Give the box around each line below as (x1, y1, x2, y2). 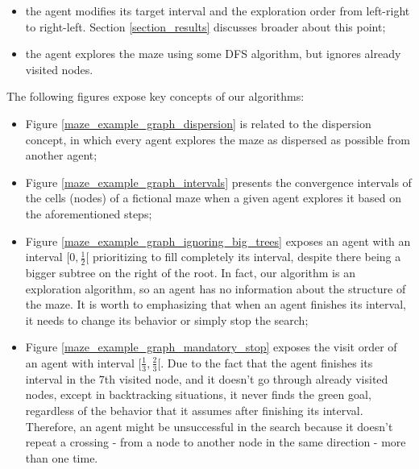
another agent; (25, 147, 97, 164)
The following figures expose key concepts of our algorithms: (6, 88, 305, 105)
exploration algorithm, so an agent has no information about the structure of (25, 280, 406, 297)
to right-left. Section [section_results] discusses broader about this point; (25, 18, 386, 35)
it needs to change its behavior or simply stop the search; (25, 311, 309, 328)
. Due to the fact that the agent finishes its (160, 354, 373, 371)
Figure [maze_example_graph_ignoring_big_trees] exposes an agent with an (25, 232, 411, 249)
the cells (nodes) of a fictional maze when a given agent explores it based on (25, 189, 401, 206)
